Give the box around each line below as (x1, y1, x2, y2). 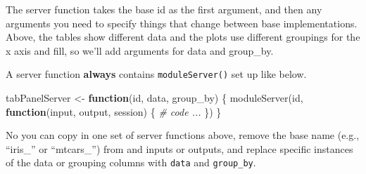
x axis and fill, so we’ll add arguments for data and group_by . (6, 43, 274, 58)
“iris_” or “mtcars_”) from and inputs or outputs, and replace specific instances (6, 141, 353, 156)
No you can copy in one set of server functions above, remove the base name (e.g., (6, 128, 360, 142)
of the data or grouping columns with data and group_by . (6, 155, 256, 170)
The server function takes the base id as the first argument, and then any (6, 2, 322, 16)
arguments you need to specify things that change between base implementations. (6, 15, 358, 30)
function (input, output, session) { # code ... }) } (6, 104, 222, 119)
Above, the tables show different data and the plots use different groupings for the (6, 29, 360, 44)
